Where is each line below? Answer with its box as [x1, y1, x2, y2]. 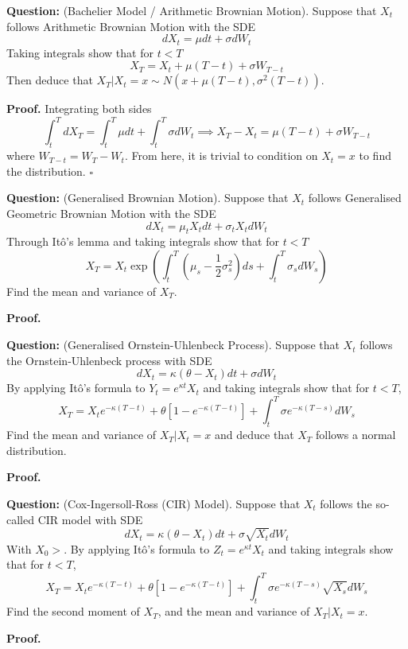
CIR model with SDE [37, 511, 143, 527]
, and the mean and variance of [157, 603, 310, 620]
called [6, 511, 34, 527]
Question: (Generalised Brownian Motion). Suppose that [6, 189, 289, 206]
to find [359, 147, 391, 164]
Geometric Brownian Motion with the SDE [6, 204, 216, 221]
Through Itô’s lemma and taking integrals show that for [6, 233, 279, 250]
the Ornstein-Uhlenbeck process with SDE [6, 352, 212, 368]
